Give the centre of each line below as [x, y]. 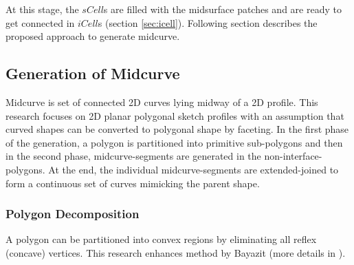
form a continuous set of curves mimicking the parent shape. [133, 183]
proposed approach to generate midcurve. [93, 36]
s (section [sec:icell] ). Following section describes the [208, 22]
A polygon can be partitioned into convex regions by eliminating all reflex [161, 239]
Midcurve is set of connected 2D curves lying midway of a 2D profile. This [162, 102]
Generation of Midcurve [93, 73]
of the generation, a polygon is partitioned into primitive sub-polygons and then [174, 142]
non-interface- [293, 156]
